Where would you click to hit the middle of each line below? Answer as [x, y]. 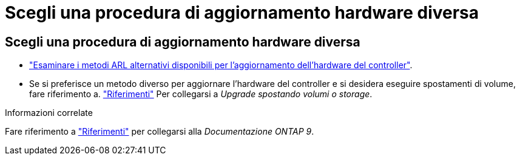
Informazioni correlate [49, 113]
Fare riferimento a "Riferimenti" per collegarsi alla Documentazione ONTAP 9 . [160, 132]
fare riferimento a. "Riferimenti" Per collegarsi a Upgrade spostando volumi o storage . [201, 94]
